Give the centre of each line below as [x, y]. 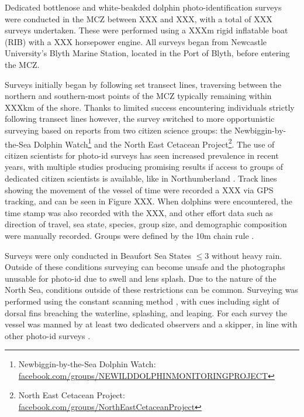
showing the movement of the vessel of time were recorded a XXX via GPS [139, 189]
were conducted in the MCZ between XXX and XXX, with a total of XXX [139, 18]
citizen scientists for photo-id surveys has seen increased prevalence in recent [142, 155]
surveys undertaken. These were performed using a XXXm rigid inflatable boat [146, 30]
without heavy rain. [247, 255]
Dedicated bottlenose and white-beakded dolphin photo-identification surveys [143, 7]
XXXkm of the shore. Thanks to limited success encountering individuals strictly [150, 107]
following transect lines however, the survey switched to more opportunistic [140, 119]
